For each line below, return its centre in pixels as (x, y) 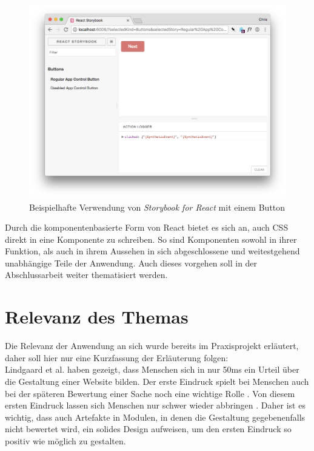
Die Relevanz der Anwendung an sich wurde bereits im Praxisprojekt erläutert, (152, 346)
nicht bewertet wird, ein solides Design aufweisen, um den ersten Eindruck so (148, 429)
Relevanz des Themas (97, 317)
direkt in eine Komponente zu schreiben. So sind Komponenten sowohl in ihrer (151, 239)
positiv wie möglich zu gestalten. (65, 440)
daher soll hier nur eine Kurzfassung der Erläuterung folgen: (117, 357)
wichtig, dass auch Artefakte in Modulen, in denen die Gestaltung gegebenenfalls (155, 417)
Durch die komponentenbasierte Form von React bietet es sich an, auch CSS (147, 227)
